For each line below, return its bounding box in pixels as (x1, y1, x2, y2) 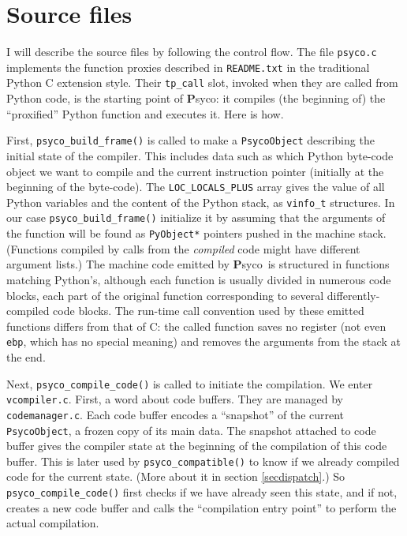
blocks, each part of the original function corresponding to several (6, 287, 324, 303)
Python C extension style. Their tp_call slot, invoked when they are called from (6, 74, 398, 91)
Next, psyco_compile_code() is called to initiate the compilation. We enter (6, 375, 373, 392)
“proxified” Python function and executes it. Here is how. (6, 105, 284, 122)
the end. (6, 348, 46, 365)
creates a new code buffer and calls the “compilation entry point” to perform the (6, 499, 397, 515)
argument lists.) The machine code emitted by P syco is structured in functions (6, 256, 390, 272)
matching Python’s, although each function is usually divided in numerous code (6, 271, 391, 287)
